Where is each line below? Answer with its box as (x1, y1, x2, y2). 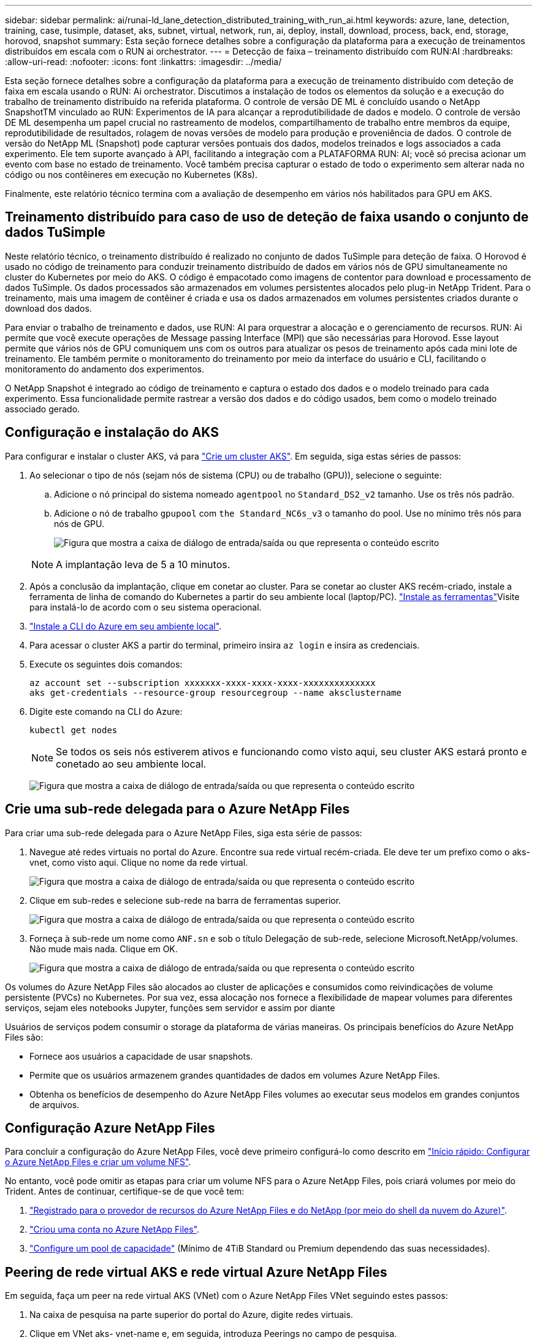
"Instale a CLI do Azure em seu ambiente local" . (29, 620, 222, 631)
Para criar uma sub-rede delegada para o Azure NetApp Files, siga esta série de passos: (5, 827, 362, 838)
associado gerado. (5, 403, 80, 414)
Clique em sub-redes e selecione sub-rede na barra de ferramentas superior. (29, 895, 341, 906)
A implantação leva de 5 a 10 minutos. (56, 558, 230, 571)
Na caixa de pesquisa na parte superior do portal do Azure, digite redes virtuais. (29, 1309, 353, 1320)
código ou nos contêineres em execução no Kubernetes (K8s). (5, 169, 257, 180)
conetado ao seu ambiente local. (56, 757, 207, 770)
